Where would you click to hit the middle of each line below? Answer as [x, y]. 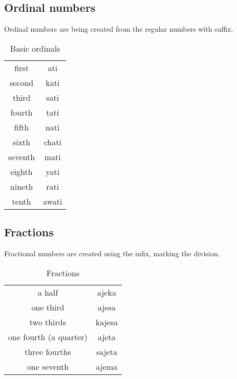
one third [48, 307]
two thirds [48, 322]
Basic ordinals [35, 48]
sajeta [106, 351]
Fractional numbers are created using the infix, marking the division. [112, 253]
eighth [21, 171]
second [21, 82]
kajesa [107, 322]
